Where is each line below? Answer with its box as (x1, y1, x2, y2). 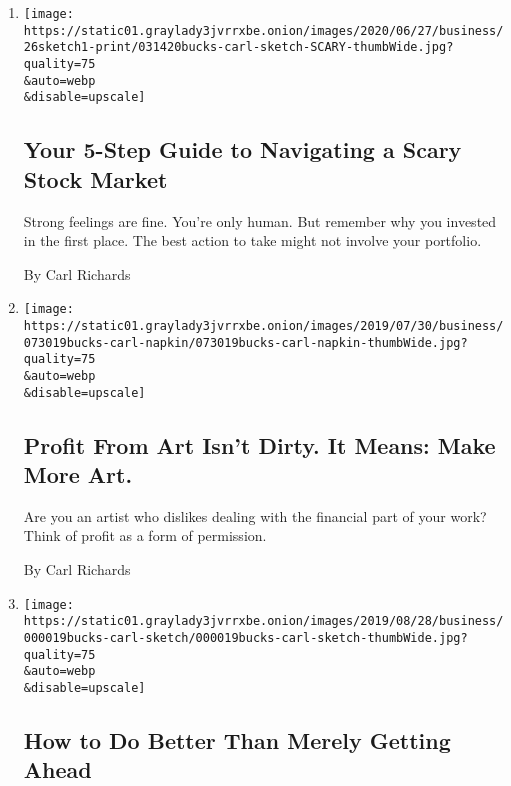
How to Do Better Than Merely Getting (23, 724, 451, 755)
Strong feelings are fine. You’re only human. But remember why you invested (23, 210, 497, 231)
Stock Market (23, 163, 168, 194)
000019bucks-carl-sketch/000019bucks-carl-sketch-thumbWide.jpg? (23, 630, 468, 645)
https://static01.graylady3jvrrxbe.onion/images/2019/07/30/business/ (23, 318, 504, 333)
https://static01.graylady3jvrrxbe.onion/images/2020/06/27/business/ (23, 23, 504, 38)
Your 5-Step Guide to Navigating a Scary (23, 134, 462, 165)
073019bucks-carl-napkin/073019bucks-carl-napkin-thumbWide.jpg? (23, 335, 468, 350)
